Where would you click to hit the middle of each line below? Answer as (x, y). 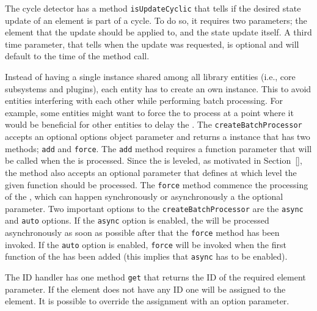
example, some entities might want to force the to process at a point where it (149, 112)
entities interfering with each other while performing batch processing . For (144, 101)
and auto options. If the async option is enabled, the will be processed (137, 220)
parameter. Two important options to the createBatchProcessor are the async (154, 208)
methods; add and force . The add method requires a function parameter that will (158, 148)
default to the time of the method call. (77, 56)
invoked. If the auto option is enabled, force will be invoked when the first (146, 244)
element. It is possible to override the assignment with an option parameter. (147, 301)
